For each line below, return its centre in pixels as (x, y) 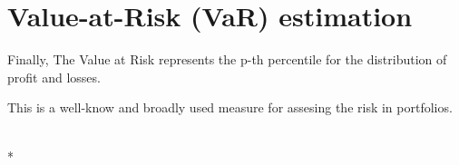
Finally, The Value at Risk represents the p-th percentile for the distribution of (227, 59)
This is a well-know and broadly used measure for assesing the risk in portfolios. (230, 107)
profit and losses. (54, 77)
